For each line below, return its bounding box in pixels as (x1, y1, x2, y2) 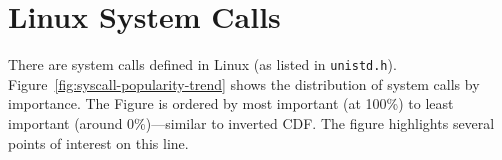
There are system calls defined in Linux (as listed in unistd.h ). (8, 54, 397, 75)
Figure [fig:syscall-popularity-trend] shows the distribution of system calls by (8, 73, 480, 94)
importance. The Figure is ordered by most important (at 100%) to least (8, 93, 454, 114)
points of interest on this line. (8, 132, 189, 153)
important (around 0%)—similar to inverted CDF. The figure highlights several (8, 112, 495, 133)
